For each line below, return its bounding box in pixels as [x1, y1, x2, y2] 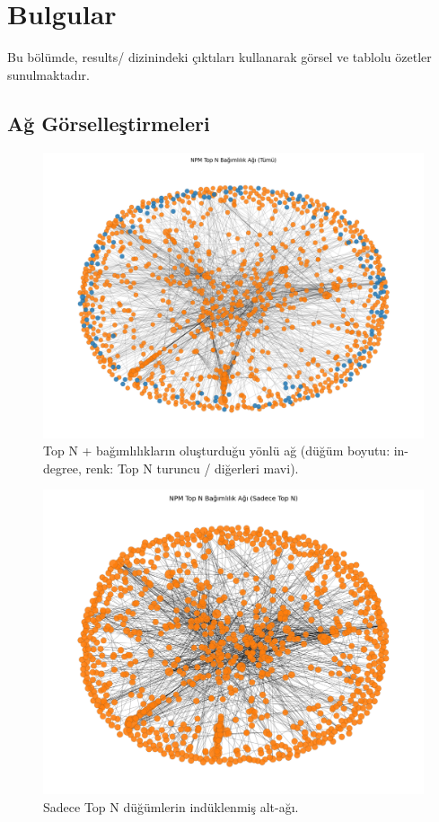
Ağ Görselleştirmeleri [7, 109, 210, 137]
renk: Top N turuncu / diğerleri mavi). [85, 458, 299, 477]
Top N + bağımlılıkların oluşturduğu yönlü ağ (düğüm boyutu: [43, 441, 391, 460]
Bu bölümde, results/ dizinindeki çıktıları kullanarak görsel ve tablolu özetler [7, 48, 432, 66]
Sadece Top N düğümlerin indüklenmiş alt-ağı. [43, 798, 299, 816]
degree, [43, 458, 82, 477]
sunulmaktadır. [7, 65, 90, 84]
